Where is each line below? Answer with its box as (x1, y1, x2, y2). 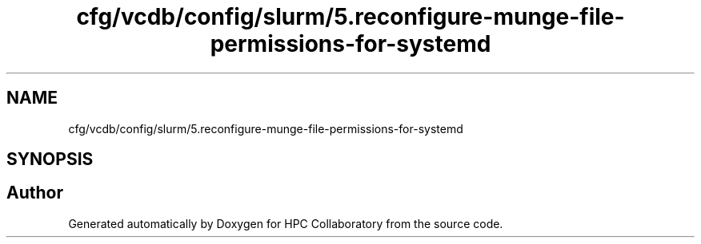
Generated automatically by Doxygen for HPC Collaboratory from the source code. (68, 216, 503, 230)
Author (6, 183, 63, 203)
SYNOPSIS (6, 149, 94, 170)
